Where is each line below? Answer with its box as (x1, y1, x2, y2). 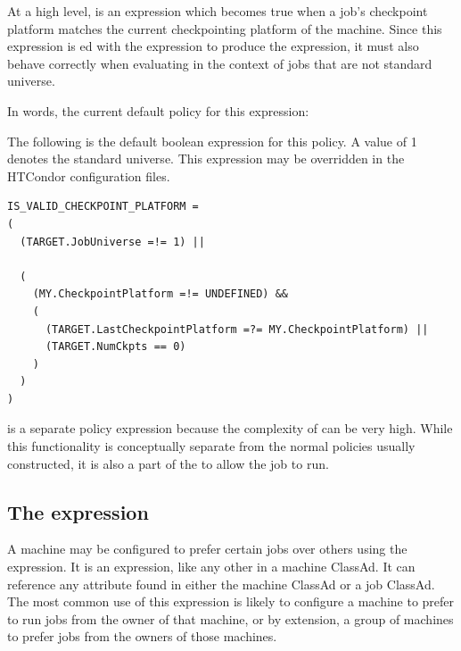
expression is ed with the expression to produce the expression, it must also (7, 37, 419, 55)
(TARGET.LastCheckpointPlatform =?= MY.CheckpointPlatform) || (45, 322, 429, 336)
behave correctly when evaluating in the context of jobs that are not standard (7, 54, 432, 72)
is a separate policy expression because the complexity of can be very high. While (7, 419, 453, 438)
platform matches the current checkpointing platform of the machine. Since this (7, 19, 442, 38)
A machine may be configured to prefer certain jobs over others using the (7, 539, 407, 558)
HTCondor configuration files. (7, 166, 170, 185)
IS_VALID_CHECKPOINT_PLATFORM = (7, 200, 199, 213)
